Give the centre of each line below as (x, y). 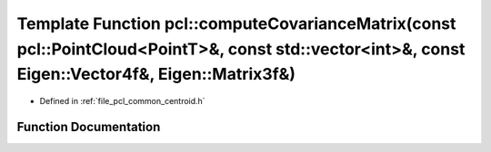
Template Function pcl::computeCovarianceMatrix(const (236, 24)
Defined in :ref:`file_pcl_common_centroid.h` (122, 101)
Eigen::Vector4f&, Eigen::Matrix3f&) (156, 75)
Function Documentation (89, 127)
